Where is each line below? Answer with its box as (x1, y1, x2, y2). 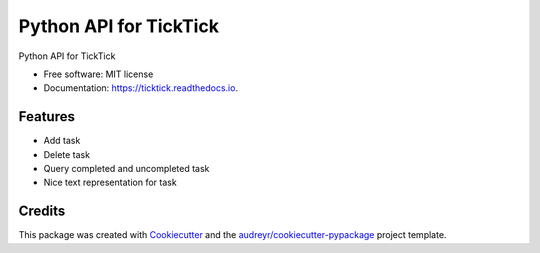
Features (18, 108, 75, 125)
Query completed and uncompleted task (43, 163, 210, 175)
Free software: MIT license (43, 68, 154, 80)
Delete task (43, 148, 90, 160)
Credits (18, 203, 66, 220)
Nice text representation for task (43, 176, 177, 189)
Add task (43, 135, 81, 147)
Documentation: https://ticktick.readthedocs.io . (43, 82, 239, 94)
